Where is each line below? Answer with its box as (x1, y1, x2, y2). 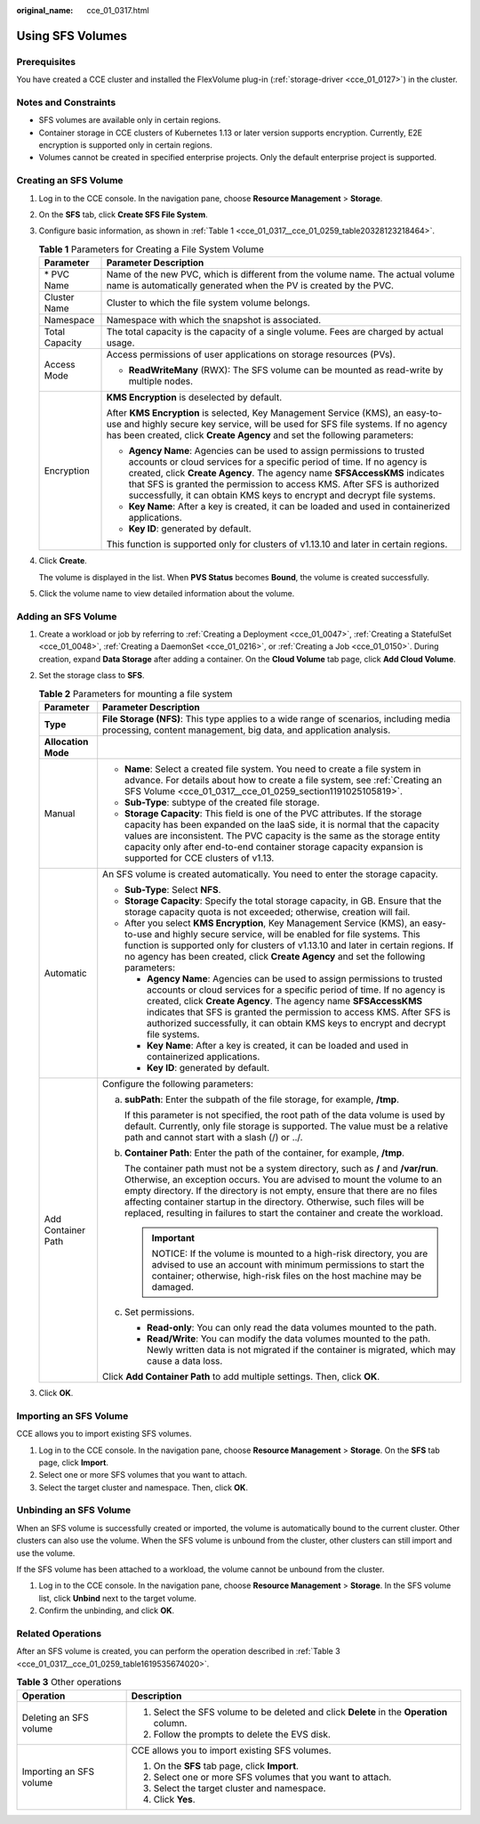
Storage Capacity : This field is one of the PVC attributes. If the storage (124, 807, 422, 820)
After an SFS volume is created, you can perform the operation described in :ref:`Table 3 (16, 1646, 341, 1657)
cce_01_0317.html (86, 5, 150, 15)
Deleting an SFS (21, 1711, 89, 1723)
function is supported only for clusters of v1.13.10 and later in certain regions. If (124, 939, 454, 952)
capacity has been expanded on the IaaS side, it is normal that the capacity (124, 819, 440, 831)
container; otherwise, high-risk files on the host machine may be (151, 1269, 422, 1282)
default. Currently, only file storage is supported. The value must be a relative (124, 1120, 449, 1132)
